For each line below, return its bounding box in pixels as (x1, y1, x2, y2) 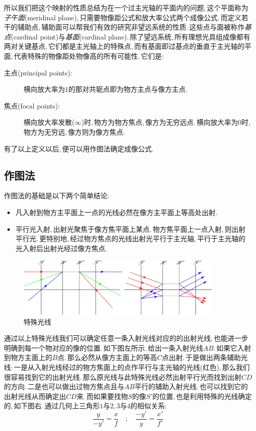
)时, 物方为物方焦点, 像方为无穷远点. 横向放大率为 (81, 117, 238, 127)
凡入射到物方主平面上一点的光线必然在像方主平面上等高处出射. (15, 207, 218, 217)
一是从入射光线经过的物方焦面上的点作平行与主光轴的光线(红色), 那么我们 (14, 361, 250, 372)
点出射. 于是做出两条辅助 (161, 352, 241, 362)
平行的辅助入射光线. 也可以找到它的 (134, 381, 248, 392)
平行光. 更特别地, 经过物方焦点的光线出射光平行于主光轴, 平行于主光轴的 (15, 233, 246, 244)
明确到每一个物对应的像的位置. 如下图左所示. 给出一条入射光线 (4, 342, 203, 353)
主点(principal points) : (4, 67, 72, 77)
